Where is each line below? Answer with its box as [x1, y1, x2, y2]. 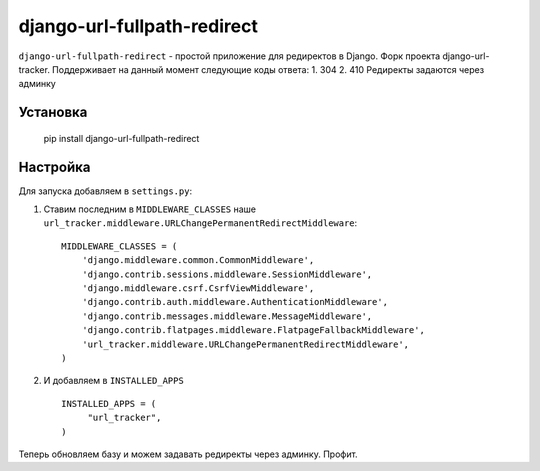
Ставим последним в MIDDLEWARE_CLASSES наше [43, 203, 257, 215]
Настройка [18, 158, 91, 175]
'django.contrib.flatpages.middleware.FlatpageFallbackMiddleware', [81, 325, 425, 336]
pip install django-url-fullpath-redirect [43, 132, 200, 144]
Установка [18, 104, 88, 121]
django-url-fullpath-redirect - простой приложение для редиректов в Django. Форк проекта [18, 50, 441, 62]
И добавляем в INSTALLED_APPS [43, 375, 184, 387]
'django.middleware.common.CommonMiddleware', [81, 255, 315, 266]
